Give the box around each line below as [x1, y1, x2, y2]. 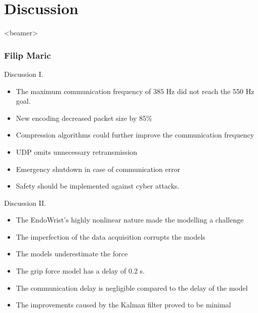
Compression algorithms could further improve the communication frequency [16, 129, 254, 140]
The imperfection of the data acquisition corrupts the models [16, 231, 205, 242]
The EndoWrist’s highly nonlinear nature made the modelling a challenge [16, 214, 244, 225]
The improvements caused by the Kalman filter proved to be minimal [16, 299, 231, 310]
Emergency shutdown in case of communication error [16, 163, 181, 174]
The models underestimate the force [16, 248, 128, 259]
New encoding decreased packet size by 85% [16, 112, 152, 123]
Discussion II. [4, 197, 46, 208]
